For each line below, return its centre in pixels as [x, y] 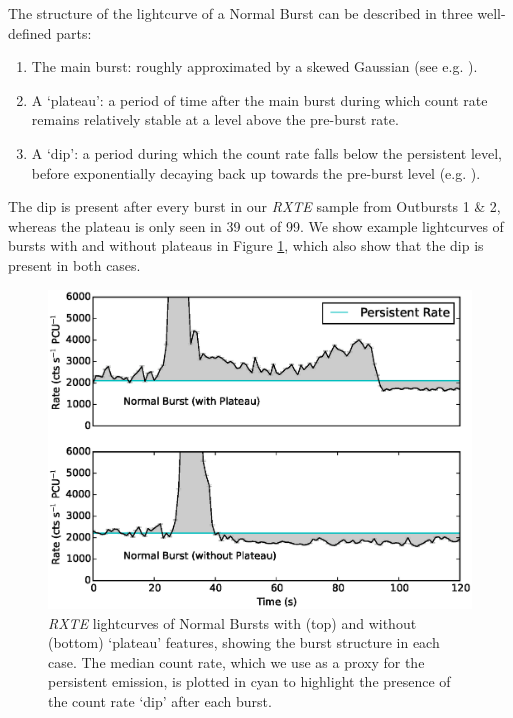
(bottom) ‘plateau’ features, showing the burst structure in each [244, 642]
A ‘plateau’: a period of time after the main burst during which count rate [259, 99]
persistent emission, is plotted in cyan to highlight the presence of [249, 681]
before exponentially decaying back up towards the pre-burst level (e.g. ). [256, 172]
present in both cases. [74, 264]
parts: [74, 32]
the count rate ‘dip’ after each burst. [160, 701]
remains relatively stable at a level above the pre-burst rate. [215, 119]
